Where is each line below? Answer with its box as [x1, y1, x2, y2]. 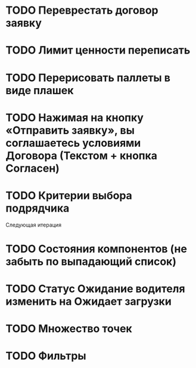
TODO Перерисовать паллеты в [5, 71, 171, 84]
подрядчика [5, 201, 70, 215]
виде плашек [5, 84, 74, 97]
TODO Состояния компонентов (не [5, 242, 187, 255]
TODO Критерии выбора [5, 188, 132, 202]
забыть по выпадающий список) [5, 255, 177, 268]
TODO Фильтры [5, 350, 87, 363]
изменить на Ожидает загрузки [5, 295, 172, 308]
